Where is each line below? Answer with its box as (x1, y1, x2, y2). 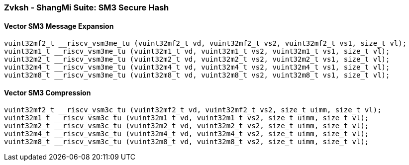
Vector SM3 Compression (4, 88, 91, 97)
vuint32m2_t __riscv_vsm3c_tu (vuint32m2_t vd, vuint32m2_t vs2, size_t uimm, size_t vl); (4, 122, 369, 130)
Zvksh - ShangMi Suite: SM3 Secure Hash (4, 2, 169, 12)
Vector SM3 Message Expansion (4, 21, 114, 30)
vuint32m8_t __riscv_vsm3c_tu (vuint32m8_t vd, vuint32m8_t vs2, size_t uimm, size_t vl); (4, 138, 369, 146)
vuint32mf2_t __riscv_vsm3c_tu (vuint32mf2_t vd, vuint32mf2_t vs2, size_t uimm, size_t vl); (4, 106, 382, 114)
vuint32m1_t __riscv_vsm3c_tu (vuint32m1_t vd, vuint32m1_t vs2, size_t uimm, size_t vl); (4, 114, 369, 122)
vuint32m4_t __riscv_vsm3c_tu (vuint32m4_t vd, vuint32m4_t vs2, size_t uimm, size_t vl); (4, 130, 369, 138)
